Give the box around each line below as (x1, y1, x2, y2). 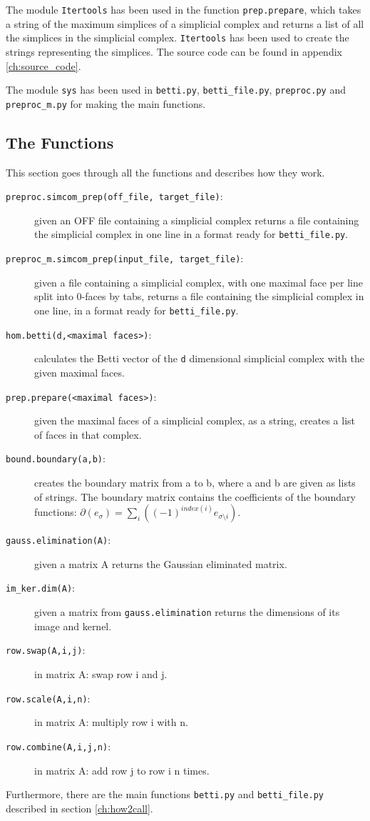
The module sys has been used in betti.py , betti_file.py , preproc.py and (6, 82, 346, 97)
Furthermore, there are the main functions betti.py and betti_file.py (6, 787, 324, 802)
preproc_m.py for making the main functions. (6, 96, 206, 111)
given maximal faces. (34, 364, 125, 379)
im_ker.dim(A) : (6, 580, 75, 595)
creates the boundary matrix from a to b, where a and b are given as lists (34, 475, 356, 490)
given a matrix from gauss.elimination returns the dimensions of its (34, 604, 340, 620)
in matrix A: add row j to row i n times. (34, 762, 210, 777)
